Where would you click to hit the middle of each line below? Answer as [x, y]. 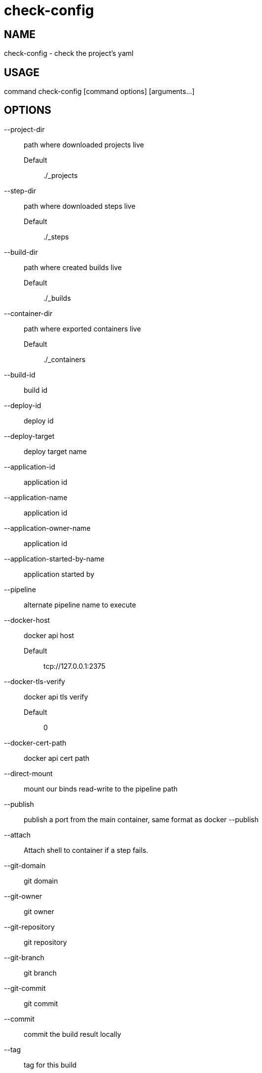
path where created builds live [73, 267]
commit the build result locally [73, 1034]
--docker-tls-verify [35, 681]
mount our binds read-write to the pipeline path [101, 789]
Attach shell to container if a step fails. [86, 850]
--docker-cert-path [35, 743]
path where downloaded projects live [84, 144]
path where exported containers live [82, 328]
